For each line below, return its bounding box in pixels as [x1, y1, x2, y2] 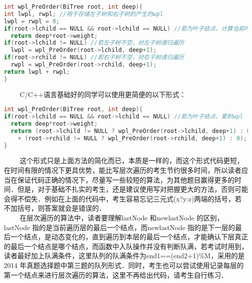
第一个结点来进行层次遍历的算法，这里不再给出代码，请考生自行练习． [4, 269, 228, 280]
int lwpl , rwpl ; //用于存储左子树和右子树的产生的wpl [4, 10, 163, 17]
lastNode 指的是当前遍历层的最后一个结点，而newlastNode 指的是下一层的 [4, 222, 235, 232]
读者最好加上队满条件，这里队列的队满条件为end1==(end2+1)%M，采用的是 [4, 250, 245, 261]
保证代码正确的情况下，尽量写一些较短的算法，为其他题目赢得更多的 [17, 174, 235, 184]
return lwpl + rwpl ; [4, 68, 70, 75]
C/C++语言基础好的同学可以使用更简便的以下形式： [19, 89, 186, 99]
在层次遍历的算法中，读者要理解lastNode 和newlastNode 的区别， [19, 213, 224, 223]
